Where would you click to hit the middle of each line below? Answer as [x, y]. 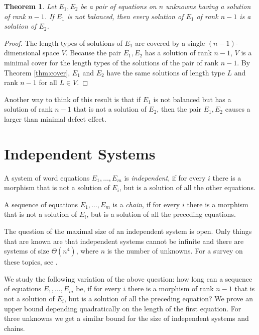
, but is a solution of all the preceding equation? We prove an [159, 298]
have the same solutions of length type [166, 72]
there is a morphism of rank [171, 288]
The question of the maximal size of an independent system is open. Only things [128, 231]
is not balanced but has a [192, 99]
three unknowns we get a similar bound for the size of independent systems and [126, 318]
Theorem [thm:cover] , [37, 72]
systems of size [27, 251]
